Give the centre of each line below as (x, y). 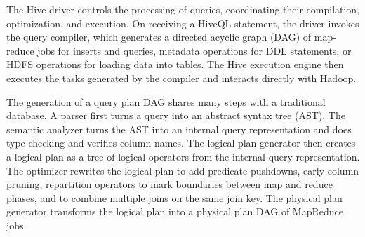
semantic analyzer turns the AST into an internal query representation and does (179, 129)
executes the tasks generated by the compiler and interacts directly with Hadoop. (181, 77)
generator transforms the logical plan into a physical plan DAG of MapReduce (175, 211)
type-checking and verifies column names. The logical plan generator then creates (181, 143)
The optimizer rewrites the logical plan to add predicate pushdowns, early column (183, 170)
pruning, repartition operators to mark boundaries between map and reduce (170, 184)
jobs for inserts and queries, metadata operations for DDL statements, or (194, 50)
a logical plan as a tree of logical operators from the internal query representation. (183, 156)
